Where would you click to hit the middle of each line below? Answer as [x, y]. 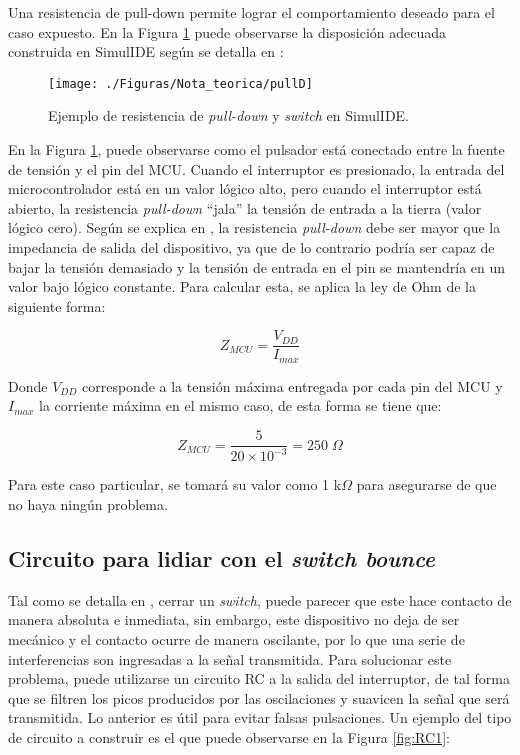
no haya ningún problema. [88, 504]
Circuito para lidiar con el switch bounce [222, 558]
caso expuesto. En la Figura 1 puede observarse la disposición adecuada [227, 31]
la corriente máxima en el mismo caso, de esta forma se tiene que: [240, 405]
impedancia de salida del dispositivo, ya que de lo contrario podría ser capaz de [251, 247]
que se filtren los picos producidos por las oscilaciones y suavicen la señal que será [259, 697]
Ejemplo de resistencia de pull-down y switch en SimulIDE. [229, 115]
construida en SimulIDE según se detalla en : [146, 51]
